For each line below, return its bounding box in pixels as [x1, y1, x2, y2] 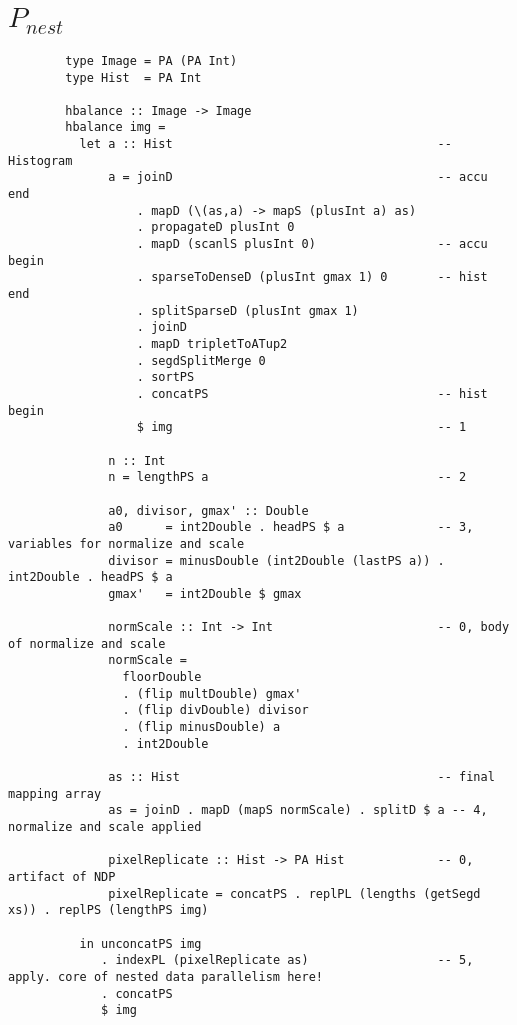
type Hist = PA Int [65, 70, 202, 85]
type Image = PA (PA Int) [65, 53, 238, 68]
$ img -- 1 [136, 420, 467, 435]
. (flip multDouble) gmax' [122, 686, 302, 701]
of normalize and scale [8, 636, 166, 651]
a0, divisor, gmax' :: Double [108, 503, 309, 518]
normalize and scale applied [8, 820, 202, 835]
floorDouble [122, 670, 202, 685]
